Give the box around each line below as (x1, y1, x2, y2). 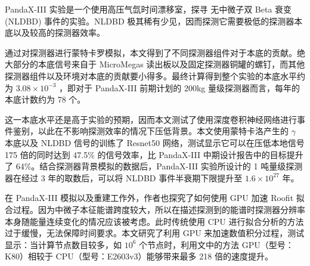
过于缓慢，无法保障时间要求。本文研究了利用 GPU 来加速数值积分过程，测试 (5, 227, 305, 239)
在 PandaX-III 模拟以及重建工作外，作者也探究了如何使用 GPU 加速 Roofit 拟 (5, 191, 305, 204)
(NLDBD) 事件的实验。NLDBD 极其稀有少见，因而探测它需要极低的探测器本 (5, 14, 303, 27)
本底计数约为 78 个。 (5, 93, 86, 106)
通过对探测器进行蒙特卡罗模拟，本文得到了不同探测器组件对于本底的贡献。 (5, 46, 297, 58)
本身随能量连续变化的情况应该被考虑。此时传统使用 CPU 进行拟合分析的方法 (5, 215, 304, 227)
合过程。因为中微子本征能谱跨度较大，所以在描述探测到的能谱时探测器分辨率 (5, 203, 305, 215)
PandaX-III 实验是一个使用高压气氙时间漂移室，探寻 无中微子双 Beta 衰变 (5, 3, 292, 15)
